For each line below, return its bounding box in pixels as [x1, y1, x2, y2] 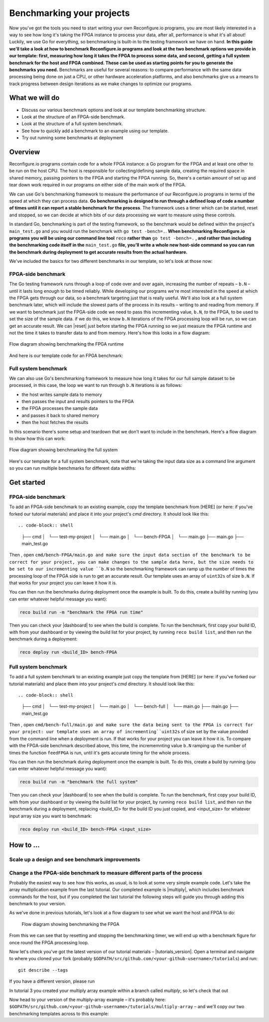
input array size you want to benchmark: [9, 813, 92, 819]
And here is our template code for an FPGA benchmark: [9, 352, 123, 359]
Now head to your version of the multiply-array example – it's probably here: [9, 997, 166, 1003]
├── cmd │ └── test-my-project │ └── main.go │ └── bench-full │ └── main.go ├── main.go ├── [21, 703, 239, 709]
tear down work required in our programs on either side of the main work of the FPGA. [9, 182, 186, 188]
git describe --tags [18, 967, 68, 973]
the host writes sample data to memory [21, 392, 102, 398]
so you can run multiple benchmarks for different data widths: [9, 465, 136, 471]
